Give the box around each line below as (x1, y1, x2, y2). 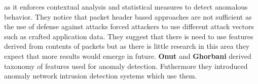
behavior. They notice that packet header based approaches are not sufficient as (4, 11, 252, 22)
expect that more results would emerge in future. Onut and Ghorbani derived (4, 50, 251, 61)
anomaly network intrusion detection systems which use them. (4, 70, 197, 81)
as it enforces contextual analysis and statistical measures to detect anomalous (4, 2, 248, 12)
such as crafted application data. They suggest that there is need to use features (4, 31, 253, 41)
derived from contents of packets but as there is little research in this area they (4, 41, 250, 51)
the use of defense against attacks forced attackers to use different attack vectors (4, 21, 254, 32)
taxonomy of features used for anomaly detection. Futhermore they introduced (4, 60, 248, 71)
